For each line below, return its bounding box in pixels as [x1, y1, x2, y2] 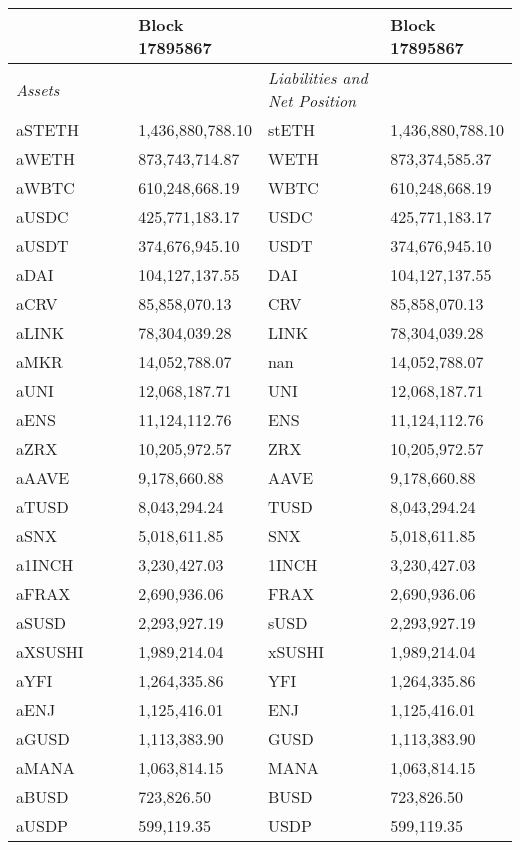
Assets [16, 77, 60, 101]
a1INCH [16, 553, 74, 576]
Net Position [267, 89, 357, 112]
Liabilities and [267, 66, 368, 89]
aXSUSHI [16, 640, 84, 663]
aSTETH [16, 118, 79, 141]
